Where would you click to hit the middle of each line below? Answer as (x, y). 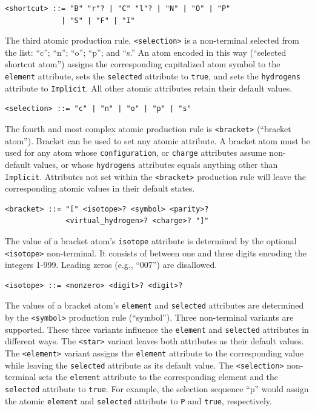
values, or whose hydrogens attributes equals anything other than (156, 164)
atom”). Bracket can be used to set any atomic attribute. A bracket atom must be (157, 140)
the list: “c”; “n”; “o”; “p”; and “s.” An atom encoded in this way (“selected (146, 52)
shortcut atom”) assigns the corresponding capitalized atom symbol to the (143, 64)
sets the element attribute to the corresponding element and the (159, 377)
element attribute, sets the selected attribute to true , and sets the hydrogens (153, 76)
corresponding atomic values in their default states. (100, 188)
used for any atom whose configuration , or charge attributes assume (136, 152)
